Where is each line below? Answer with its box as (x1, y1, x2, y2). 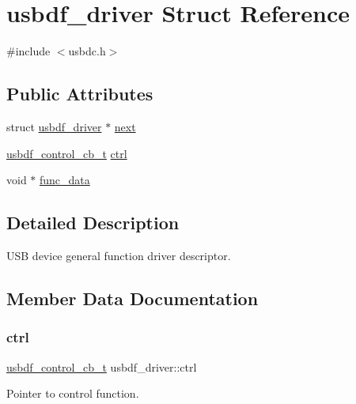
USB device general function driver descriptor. (6, 247, 231, 263)
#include (6, 43, 51, 59)
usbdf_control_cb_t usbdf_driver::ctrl (6, 358, 197, 375)
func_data (40, 172, 90, 188)
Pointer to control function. (6, 385, 139, 402)
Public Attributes (6, 81, 153, 106)
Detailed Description (6, 210, 180, 235)
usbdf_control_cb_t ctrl (6, 145, 127, 161)
